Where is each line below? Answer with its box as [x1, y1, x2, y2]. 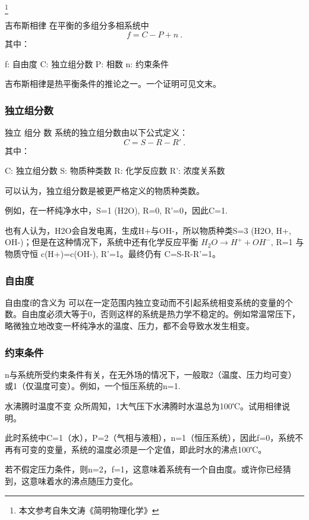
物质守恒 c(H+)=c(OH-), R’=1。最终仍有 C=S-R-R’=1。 [5, 248, 221, 260]
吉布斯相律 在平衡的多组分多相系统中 [5, 19, 149, 32]
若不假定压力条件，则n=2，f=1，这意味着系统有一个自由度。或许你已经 [5, 463, 283, 475]
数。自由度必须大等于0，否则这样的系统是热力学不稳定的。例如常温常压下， [5, 308, 300, 320]
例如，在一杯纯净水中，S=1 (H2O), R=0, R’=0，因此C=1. [5, 204, 228, 217]
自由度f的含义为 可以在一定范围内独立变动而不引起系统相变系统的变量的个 [5, 296, 293, 308]
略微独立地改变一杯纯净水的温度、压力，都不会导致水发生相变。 [5, 319, 254, 332]
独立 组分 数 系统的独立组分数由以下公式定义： [5, 126, 188, 138]
